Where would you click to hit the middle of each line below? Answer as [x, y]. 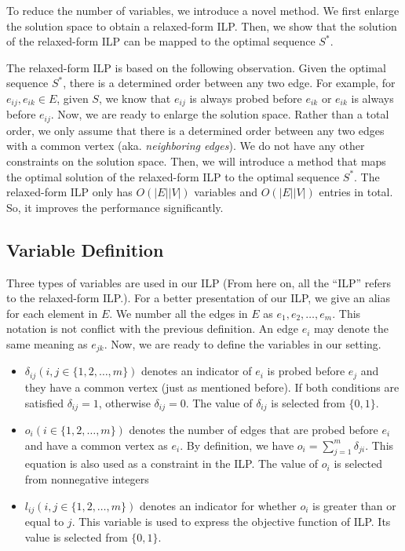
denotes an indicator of [197, 371]
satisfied [44, 402]
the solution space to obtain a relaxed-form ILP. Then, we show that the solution [202, 26]
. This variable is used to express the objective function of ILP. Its [231, 521]
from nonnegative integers [87, 478]
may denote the [351, 328]
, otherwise [124, 402]
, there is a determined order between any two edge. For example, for [229, 83]
